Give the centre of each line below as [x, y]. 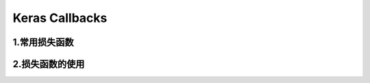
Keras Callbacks [60, 18]
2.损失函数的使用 [49, 64]
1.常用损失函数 [44, 42]
